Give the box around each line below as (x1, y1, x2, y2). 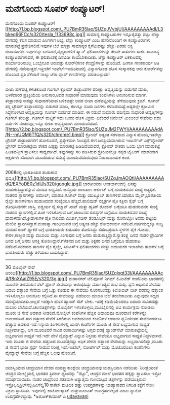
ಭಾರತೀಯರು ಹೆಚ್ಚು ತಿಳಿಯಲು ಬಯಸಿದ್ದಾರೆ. (5, 249, 69, 255)
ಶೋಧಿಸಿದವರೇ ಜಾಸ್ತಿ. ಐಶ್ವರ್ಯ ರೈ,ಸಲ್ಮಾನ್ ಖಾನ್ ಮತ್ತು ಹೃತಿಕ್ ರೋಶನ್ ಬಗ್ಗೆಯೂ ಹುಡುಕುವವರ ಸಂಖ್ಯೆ (5, 204, 158, 210)
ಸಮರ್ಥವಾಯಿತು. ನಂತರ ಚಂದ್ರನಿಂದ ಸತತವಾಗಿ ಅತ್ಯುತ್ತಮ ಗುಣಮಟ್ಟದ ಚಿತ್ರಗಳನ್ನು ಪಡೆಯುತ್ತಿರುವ (5, 376, 146, 382)
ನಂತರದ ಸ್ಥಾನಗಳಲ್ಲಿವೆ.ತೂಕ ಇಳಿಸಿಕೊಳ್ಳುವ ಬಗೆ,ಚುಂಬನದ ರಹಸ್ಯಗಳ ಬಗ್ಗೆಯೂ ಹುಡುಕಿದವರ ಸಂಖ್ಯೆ (5, 209, 147, 215)
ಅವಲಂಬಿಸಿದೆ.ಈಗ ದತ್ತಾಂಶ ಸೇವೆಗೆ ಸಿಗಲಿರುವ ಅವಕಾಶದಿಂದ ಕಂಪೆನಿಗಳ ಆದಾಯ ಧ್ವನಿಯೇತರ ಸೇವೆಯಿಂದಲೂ (5, 315, 162, 321)
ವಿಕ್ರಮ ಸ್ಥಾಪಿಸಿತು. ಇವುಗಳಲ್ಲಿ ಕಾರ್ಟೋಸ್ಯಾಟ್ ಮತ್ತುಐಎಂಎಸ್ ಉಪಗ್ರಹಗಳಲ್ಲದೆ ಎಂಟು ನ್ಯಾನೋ (5, 387, 142, 393)
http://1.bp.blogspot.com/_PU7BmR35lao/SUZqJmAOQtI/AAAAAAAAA (17, 175, 164, 181)
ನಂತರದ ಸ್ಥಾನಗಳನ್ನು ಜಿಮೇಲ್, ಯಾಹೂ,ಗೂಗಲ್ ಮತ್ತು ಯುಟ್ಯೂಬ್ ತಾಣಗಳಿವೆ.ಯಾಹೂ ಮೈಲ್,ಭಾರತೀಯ (5, 192, 162, 198)
